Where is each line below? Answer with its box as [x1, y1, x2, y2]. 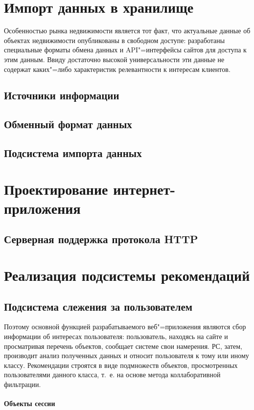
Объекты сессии [4, 398, 55, 409]
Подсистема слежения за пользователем [4, 298, 193, 314]
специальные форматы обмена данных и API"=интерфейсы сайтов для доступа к [4, 45, 247, 55]
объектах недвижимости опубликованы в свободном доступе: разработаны [4, 35, 225, 45]
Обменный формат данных [4, 116, 132, 132]
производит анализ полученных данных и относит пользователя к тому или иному [4, 350, 249, 361]
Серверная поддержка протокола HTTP [4, 231, 198, 247]
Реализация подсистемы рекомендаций [4, 265, 250, 285]
